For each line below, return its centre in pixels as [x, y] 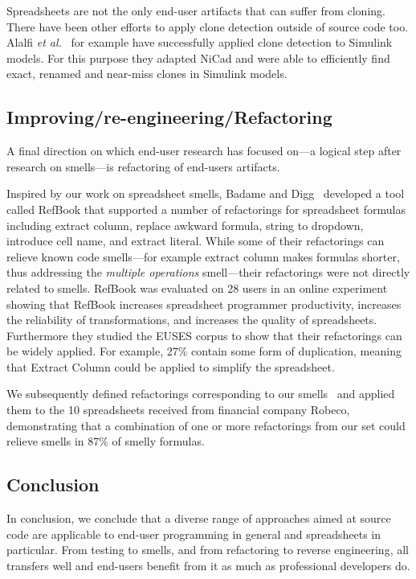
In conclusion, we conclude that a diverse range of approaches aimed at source [199, 518]
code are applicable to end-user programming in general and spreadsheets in [194, 534]
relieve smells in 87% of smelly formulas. [106, 441]
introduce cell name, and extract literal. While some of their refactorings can [196, 241]
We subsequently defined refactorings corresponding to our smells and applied [201, 394]
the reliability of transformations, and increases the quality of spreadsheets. [192, 320]
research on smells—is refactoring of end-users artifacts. [143, 166]
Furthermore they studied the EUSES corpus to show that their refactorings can [204, 335]
